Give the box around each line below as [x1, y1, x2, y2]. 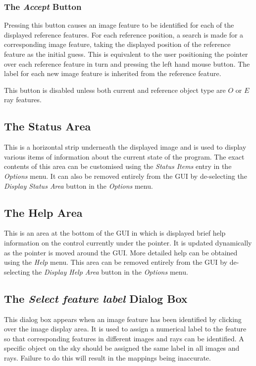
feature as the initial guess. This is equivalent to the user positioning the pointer [4, 49, 248, 59]
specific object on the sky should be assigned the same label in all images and [4, 343, 240, 353]
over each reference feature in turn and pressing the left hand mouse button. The [4, 58, 250, 69]
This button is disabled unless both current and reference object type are [4, 84, 226, 95]
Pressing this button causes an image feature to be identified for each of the [4, 20, 234, 30]
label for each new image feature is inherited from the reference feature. [4, 68, 221, 79]
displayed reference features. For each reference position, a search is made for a [4, 29, 244, 40]
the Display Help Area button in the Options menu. [32, 266, 188, 277]
